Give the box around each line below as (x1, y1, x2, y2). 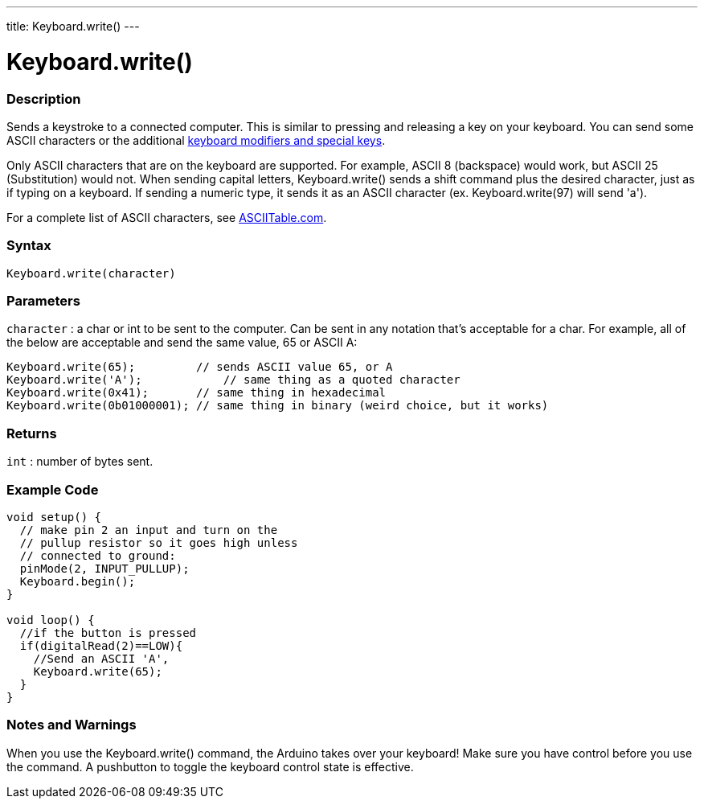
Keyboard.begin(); (19, 574, 136, 588)
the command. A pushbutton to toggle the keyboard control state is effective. (6, 759, 414, 774)
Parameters (6, 293, 80, 309)
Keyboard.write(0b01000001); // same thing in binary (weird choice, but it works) (6, 399, 549, 413)
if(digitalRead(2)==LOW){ (19, 639, 183, 652)
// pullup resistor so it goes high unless (19, 536, 298, 549)
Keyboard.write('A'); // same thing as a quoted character (6, 373, 460, 387)
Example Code (6, 481, 99, 498)
